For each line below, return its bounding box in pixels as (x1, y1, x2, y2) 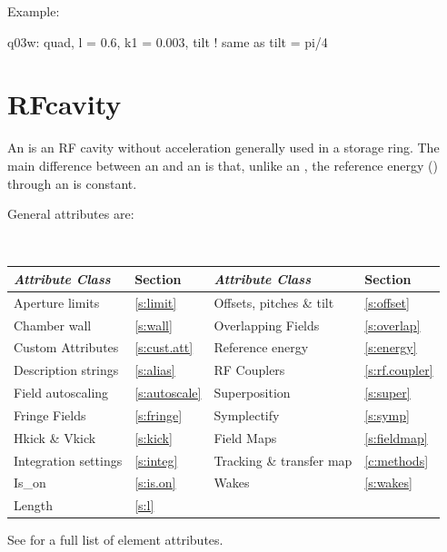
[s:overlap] (364, 315, 421, 334)
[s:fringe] (134, 405, 183, 424)
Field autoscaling (14, 383, 109, 402)
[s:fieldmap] (364, 428, 428, 447)
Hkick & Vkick (14, 428, 96, 447)
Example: (7, 2, 60, 20)
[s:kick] (134, 428, 173, 447)
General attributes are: (7, 204, 134, 223)
